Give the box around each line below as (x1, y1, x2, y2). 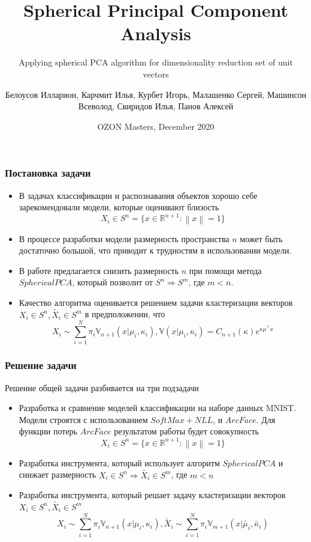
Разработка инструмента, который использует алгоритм (19, 456, 220, 469)
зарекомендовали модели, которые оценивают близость (19, 201, 219, 213)
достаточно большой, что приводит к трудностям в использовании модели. (19, 244, 292, 257)
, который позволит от (72, 276, 153, 288)
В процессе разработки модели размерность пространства (19, 232, 230, 245)
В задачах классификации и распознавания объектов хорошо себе (19, 189, 258, 201)
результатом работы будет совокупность (114, 425, 259, 437)
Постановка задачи (5, 165, 91, 180)
